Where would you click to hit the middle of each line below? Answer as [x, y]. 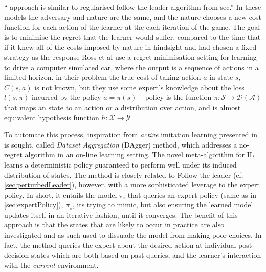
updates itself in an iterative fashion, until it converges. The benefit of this [121, 214]
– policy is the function [175, 97]
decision [17, 255]
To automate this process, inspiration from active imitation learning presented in [131, 134]
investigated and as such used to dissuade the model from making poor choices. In [133, 235]
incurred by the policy [66, 97]
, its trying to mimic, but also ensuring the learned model [163, 205]
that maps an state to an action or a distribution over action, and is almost [123, 107]
